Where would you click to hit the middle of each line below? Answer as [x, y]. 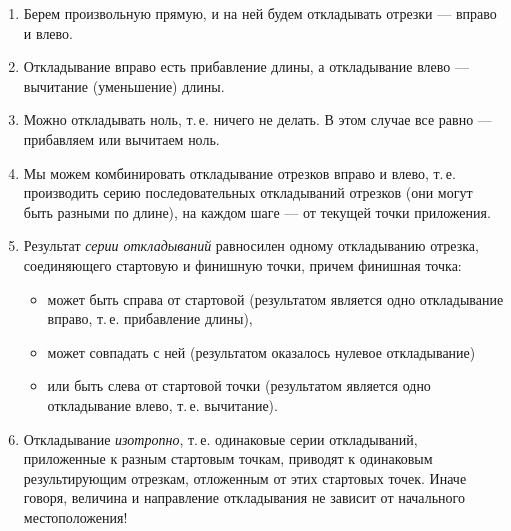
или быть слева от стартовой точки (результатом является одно [239, 385]
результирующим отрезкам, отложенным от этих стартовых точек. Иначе [245, 477]
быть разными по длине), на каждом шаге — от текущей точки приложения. [257, 211]
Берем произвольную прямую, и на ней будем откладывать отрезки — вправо [260, 13]
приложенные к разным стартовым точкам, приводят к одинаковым [228, 458]
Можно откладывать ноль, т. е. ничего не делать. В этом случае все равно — [257, 119]
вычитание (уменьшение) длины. [124, 85]
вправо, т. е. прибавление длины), [150, 318]
